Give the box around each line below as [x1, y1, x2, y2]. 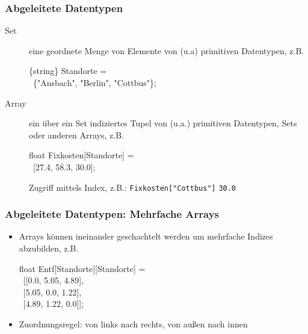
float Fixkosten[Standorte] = [29, 149, 134, 161]
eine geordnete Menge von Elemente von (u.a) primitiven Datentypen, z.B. [29, 44, 304, 57]
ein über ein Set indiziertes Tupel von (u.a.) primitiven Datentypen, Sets [29, 117, 297, 129]
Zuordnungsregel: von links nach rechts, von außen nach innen [19, 318, 248, 330]
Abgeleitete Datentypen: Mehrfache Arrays [5, 206, 220, 221]
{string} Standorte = [29, 64, 107, 77]
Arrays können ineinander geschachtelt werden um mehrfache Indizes [19, 230, 273, 243]
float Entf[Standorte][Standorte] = [19, 262, 146, 274]
